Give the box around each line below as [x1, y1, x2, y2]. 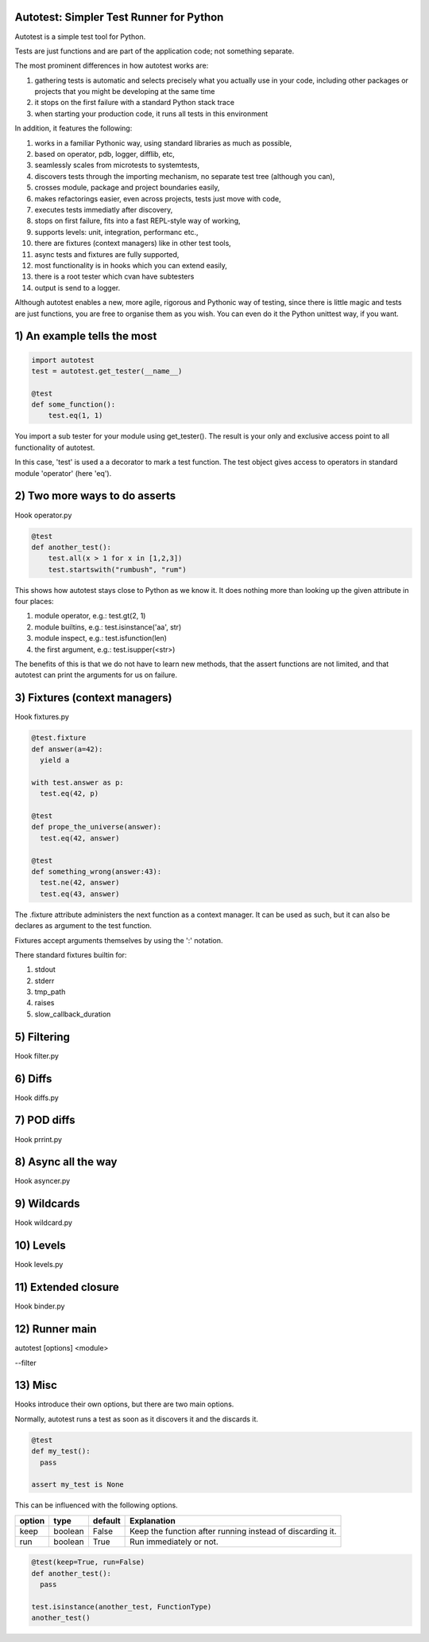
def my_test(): [31, 1447, 91, 1456]
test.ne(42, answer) [40, 878, 120, 887]
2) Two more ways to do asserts [14, 489, 176, 503]
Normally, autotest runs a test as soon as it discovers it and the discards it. [14, 1414, 258, 1424]
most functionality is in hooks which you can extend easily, [34, 260, 228, 270]
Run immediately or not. [129, 1536, 218, 1547]
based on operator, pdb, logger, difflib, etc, [34, 150, 175, 159]
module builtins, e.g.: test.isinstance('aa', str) [34, 622, 182, 632]
